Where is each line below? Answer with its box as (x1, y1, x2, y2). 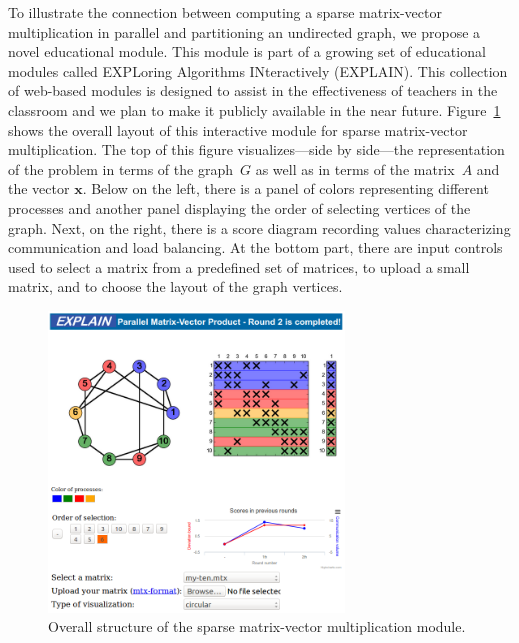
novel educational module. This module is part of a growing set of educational (8, 41, 486, 62)
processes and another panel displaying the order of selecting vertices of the (8, 197, 471, 218)
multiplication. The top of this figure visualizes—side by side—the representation (8, 139, 505, 160)
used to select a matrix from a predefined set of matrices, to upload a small (8, 256, 470, 277)
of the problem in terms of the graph (8, 158, 233, 179)
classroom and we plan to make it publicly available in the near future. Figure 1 (8, 99, 501, 120)
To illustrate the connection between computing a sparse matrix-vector (8, 2, 442, 22)
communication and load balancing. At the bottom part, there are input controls (8, 237, 503, 258)
